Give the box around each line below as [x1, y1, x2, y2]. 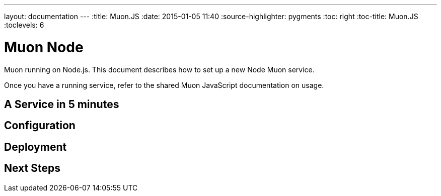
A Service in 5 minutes [4, 97, 119, 111]
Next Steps [4, 162, 60, 175]
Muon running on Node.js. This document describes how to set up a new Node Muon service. [4, 65, 315, 74]
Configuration [4, 119, 76, 132]
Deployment [4, 140, 67, 153]
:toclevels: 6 [4, 21, 44, 29]
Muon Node [4, 38, 84, 56]
